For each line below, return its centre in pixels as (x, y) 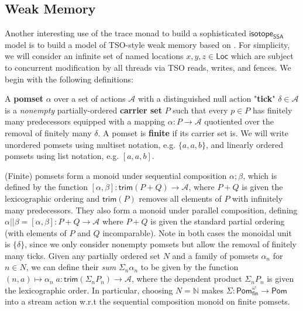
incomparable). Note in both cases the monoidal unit (197, 232)
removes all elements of (180, 198)
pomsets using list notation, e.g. (62, 156)
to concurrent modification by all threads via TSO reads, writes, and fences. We (148, 67)
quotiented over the (239, 121)
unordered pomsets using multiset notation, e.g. (90, 144)
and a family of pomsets (215, 255)
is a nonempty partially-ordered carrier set (83, 110)
